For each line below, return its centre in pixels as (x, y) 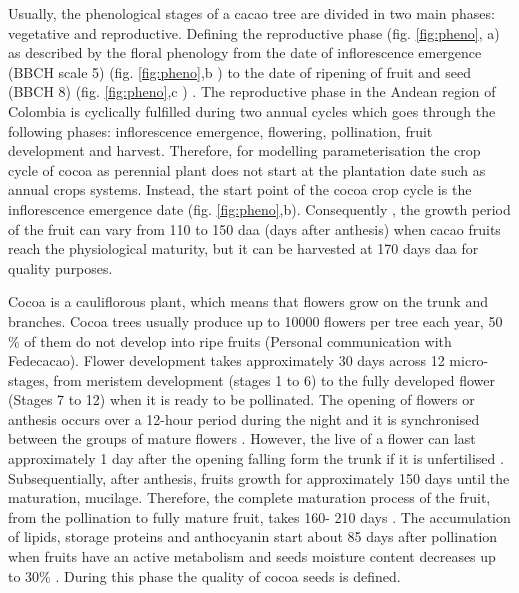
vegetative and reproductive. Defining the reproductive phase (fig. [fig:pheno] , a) (254, 32)
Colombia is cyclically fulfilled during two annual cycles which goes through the (252, 110)
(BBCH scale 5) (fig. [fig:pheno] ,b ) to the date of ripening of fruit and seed (240, 71)
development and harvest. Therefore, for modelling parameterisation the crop (244, 150)
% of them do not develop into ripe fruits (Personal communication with (230, 340)
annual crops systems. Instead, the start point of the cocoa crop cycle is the (240, 189)
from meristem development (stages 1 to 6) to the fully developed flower (274, 379)
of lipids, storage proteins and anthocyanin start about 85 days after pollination (253, 536)
